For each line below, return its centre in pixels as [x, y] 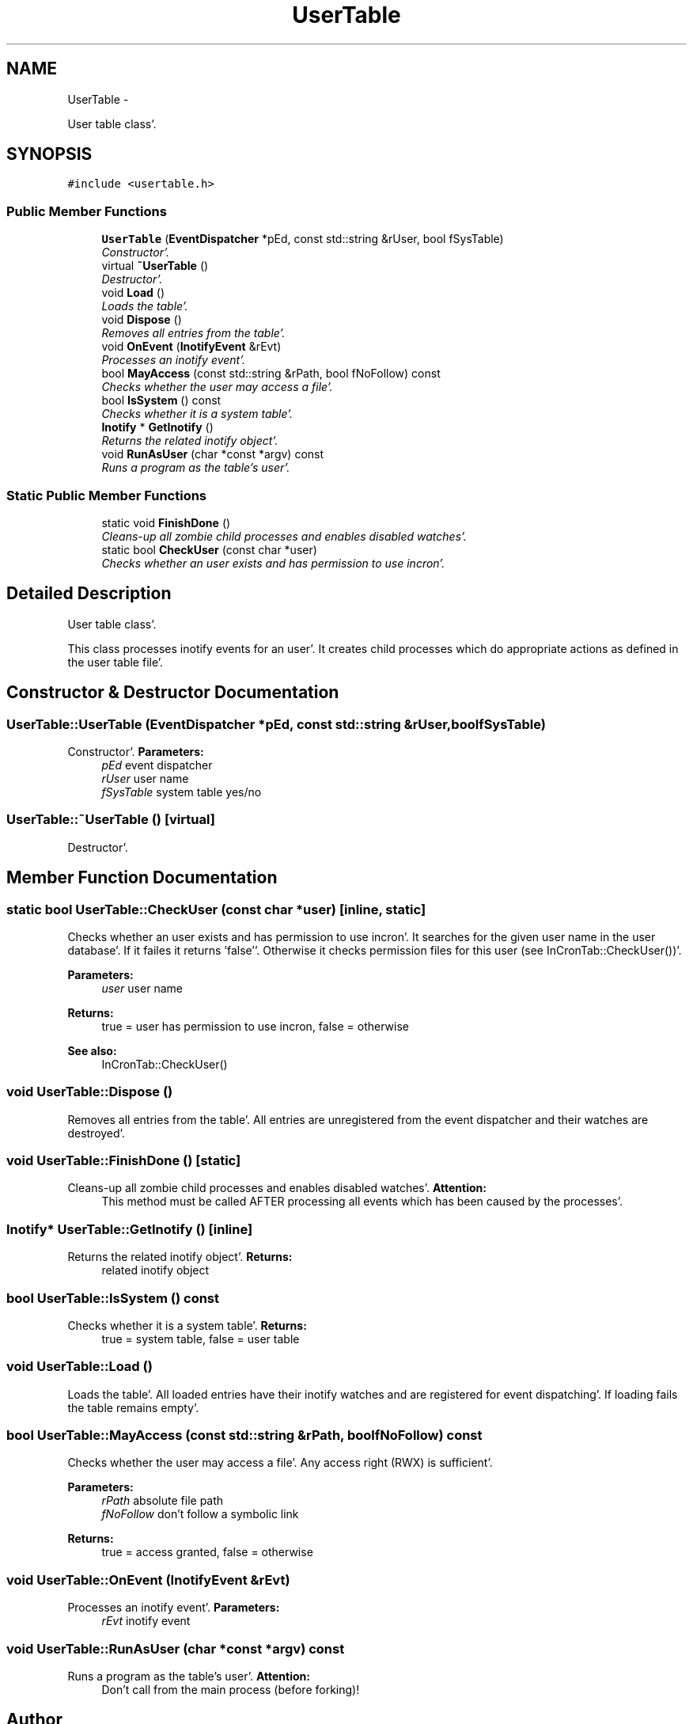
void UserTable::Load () [80, 1367]
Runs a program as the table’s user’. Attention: [189, 1676]
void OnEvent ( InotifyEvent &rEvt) [191, 347]
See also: [92, 1050]
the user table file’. [116, 662]
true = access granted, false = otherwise [207, 1552]
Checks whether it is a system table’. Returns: [187, 1325]
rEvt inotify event [146, 1621]
